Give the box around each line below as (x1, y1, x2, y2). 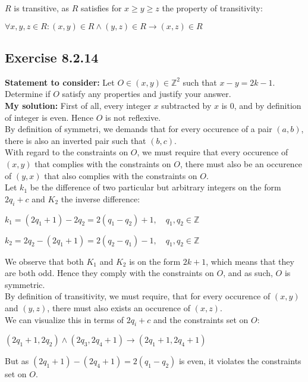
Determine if (5, 87, 51, 100)
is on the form (129, 255, 181, 267)
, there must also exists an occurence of (47, 301, 191, 314)
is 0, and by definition (221, 99, 301, 111)
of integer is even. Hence (5, 111, 94, 123)
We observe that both (5, 255, 84, 267)
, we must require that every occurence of (137, 146, 288, 158)
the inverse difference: (61, 192, 140, 205)
